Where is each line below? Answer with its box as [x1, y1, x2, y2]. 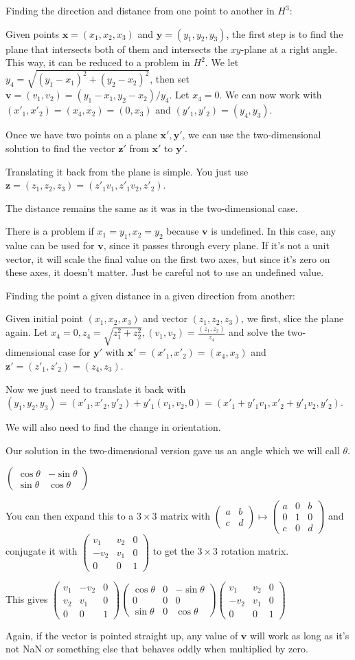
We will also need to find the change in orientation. [5, 420, 221, 434]
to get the [152, 544, 194, 558]
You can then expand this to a [5, 508, 134, 522]
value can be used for [5, 238, 95, 253]
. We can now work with [219, 87, 322, 102]
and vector [143, 311, 187, 326]
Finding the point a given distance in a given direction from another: [5, 288, 295, 302]
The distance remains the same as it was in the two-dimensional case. [5, 200, 298, 215]
